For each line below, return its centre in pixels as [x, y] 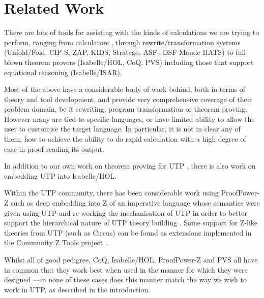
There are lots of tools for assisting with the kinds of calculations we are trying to [132, 32]
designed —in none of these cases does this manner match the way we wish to [125, 279]
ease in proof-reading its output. [54, 148]
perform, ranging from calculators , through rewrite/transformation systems [122, 42]
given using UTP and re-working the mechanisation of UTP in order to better [126, 212]
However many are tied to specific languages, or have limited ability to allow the [129, 119]
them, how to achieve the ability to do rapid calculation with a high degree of [125, 139]
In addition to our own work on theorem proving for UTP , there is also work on [130, 166]
